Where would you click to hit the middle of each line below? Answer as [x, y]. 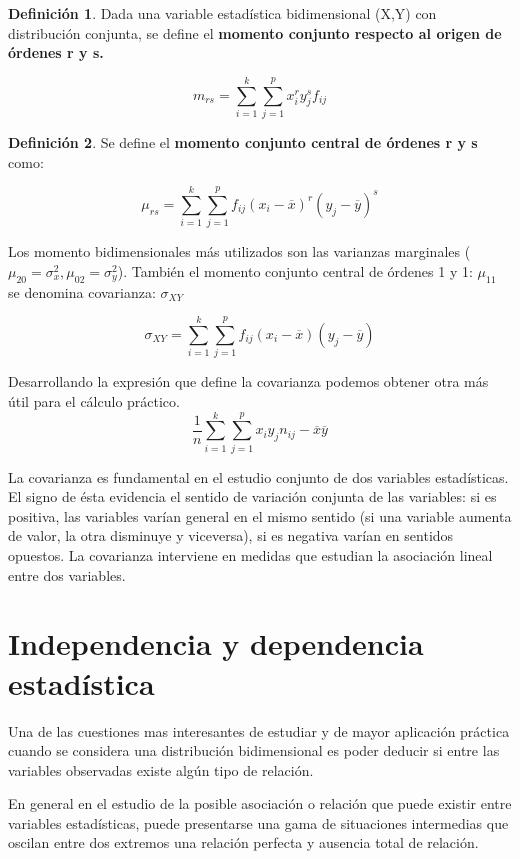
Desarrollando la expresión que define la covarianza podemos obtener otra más [248, 381]
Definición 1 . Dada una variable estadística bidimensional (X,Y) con [222, 13]
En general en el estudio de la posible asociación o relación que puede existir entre [260, 803]
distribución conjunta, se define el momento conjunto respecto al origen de [255, 32]
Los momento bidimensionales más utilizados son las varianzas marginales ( [239, 251]
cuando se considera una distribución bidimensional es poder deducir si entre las [254, 750]
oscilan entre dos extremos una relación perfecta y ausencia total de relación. [243, 842]
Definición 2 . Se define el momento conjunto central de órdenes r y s [243, 141]
